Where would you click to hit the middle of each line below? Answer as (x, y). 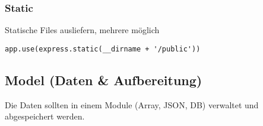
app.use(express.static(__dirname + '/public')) (103, 49)
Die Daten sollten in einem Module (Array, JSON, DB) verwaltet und (132, 104)
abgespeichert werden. (45, 116)
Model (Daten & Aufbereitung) (104, 80)
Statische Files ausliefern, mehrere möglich (82, 30)
